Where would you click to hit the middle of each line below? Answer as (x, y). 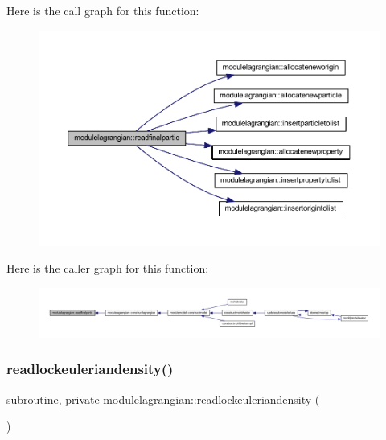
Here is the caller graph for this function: (108, 268)
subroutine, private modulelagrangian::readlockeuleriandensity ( (163, 399)
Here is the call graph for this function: (103, 10)
